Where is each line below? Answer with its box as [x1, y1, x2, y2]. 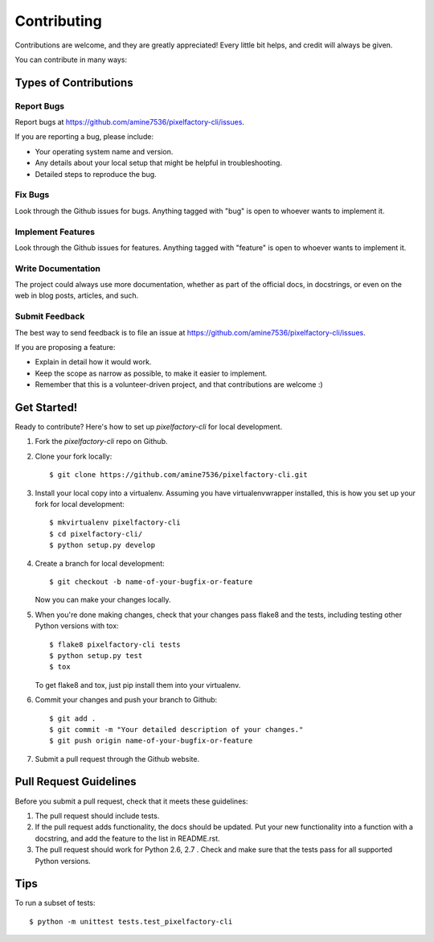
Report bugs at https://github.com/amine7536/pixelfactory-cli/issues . [14, 117, 245, 127]
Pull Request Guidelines [14, 775, 137, 788]
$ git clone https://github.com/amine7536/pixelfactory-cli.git [49, 471, 309, 479]
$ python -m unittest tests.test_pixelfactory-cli [29, 917, 233, 926]
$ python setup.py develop [49, 541, 156, 550]
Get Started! [14, 401, 78, 414]
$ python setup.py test [49, 651, 143, 660]
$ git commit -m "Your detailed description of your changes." [49, 725, 304, 734]
